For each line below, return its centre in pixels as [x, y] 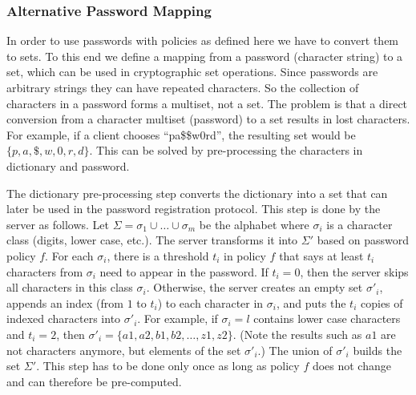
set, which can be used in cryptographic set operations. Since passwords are [192, 72]
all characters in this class [70, 287]
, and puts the [311, 302]
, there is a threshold [158, 255]
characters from [45, 271]
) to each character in [210, 302]
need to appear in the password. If [184, 271]
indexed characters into [64, 318]
